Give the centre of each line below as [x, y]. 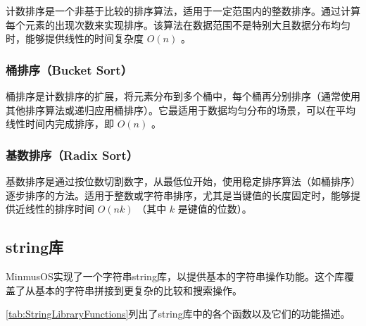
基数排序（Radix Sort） [72, 155]
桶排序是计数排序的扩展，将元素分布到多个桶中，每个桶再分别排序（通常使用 [183, 96]
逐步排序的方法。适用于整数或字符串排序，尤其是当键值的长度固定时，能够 [178, 195]
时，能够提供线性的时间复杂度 [75, 38]
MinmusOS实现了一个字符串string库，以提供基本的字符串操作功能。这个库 [175, 276]
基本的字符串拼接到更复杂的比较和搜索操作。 [138, 290]
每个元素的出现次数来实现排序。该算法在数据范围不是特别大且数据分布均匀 [178, 24]
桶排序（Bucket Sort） [69, 69]
